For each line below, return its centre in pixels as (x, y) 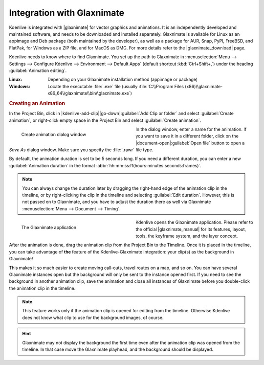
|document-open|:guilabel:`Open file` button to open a (190, 143)
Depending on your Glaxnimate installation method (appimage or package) (123, 80)
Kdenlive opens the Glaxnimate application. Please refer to (195, 222)
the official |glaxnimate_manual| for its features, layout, (191, 229)
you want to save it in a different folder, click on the (187, 136)
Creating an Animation (37, 103)
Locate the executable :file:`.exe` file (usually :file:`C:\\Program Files (116, 86)
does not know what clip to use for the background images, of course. (93, 318)
